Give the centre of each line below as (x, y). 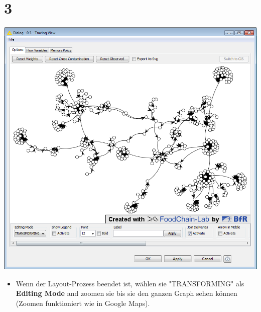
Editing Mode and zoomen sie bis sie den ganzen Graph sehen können (126, 293)
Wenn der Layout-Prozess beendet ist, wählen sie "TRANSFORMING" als (130, 283)
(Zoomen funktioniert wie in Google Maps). (83, 303)
